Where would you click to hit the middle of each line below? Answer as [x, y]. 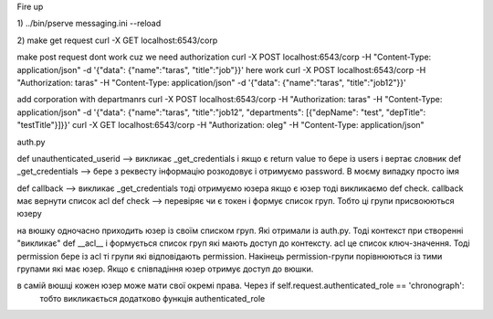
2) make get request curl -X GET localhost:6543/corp [117, 40]
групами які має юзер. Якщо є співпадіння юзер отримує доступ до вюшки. [165, 269]
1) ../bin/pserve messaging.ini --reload [89, 24]
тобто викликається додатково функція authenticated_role [152, 298]
